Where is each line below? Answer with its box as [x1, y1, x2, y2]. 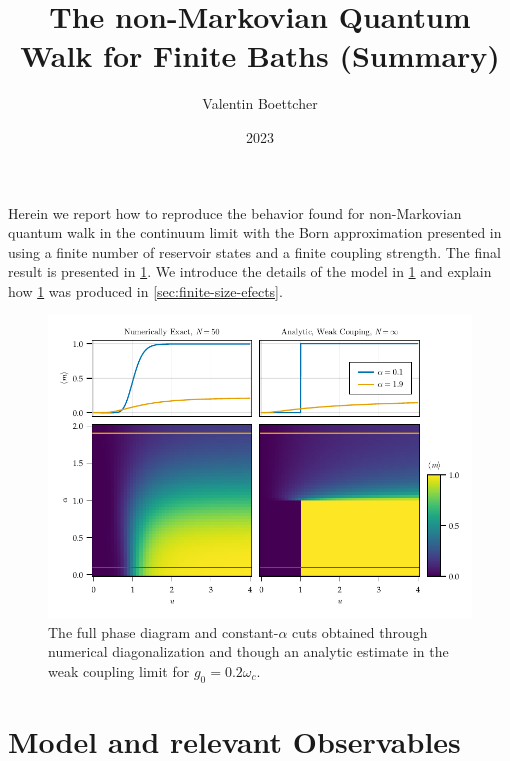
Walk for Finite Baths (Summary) [20, 35, 500, 76]
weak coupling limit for [48, 660, 190, 681]
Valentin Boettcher [202, 93, 318, 114]
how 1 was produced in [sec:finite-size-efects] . [8, 280, 283, 301]
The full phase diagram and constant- [48, 621, 279, 642]
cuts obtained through [292, 621, 428, 642]
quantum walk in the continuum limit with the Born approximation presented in [8, 222, 502, 243]
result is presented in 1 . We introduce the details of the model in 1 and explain [8, 261, 492, 282]
